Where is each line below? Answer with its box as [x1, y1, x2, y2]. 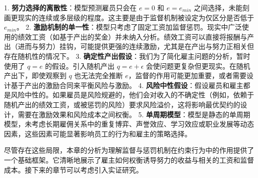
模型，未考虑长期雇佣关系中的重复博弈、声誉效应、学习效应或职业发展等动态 [4, 119, 254, 129]
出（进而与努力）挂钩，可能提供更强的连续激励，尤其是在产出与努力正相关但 [4, 41, 254, 51]
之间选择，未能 [193, 2, 243, 12]
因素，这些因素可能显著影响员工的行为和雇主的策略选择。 [4, 128, 192, 138]
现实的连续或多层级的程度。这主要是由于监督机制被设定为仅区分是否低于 [17, 12, 254, 22]
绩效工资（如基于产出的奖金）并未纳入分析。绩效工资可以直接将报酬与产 [17, 31, 254, 42]
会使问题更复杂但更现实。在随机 [146, 60, 251, 71]
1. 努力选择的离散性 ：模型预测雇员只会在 [4, 2, 137, 12]
